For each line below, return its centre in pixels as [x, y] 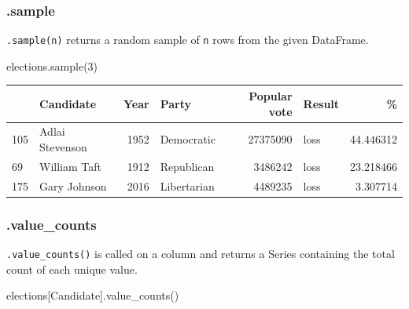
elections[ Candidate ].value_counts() [93, 295]
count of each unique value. [72, 269]
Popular [271, 95]
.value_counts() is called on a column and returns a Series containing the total [201, 253]
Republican [187, 166]
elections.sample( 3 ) [52, 65]
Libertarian [187, 185]
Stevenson [63, 147]
